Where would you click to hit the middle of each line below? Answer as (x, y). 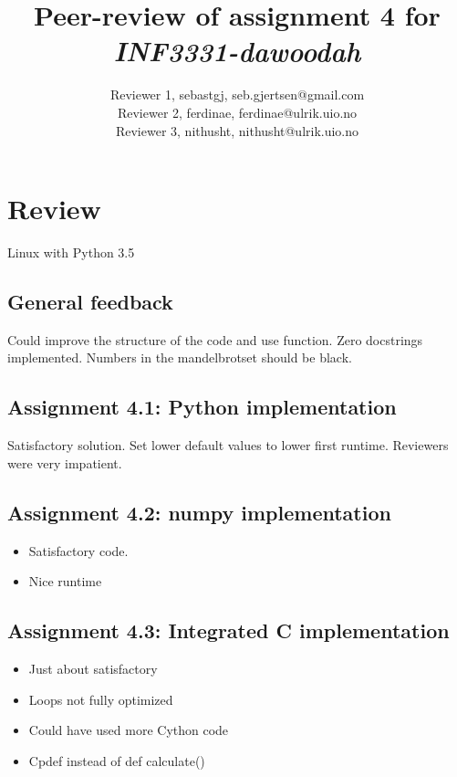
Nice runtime (65, 581)
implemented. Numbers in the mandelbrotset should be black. (180, 357)
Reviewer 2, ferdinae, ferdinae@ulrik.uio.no (237, 112)
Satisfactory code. (78, 550)
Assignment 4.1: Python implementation (202, 407)
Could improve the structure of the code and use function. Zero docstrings (215, 339)
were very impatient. (65, 462)
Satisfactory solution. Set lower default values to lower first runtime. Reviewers (228, 445)
